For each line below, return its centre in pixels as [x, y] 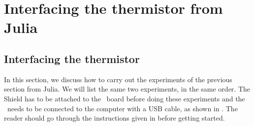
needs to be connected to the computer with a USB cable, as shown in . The [122, 108]
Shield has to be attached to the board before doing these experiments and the [125, 98]
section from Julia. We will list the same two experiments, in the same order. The [127, 89]
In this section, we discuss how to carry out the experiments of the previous [118, 79]
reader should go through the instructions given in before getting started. [114, 118]
